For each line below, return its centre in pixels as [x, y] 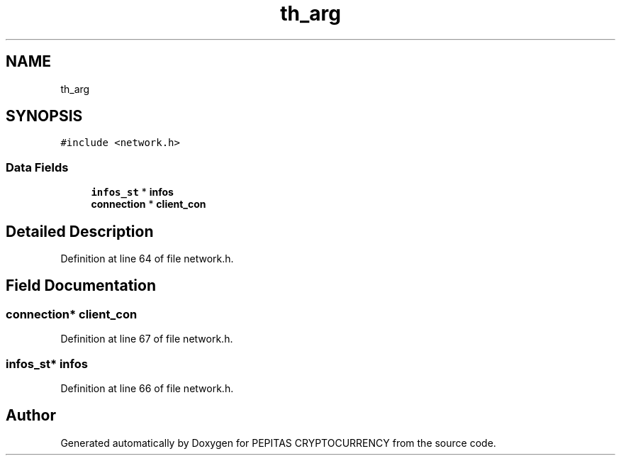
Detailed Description [80, 231]
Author [31, 416]
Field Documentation [81, 286]
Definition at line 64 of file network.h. [147, 259]
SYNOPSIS [44, 116]
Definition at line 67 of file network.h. [147, 339]
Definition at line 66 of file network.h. [147, 388]
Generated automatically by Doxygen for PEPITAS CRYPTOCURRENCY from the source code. [278, 443]
